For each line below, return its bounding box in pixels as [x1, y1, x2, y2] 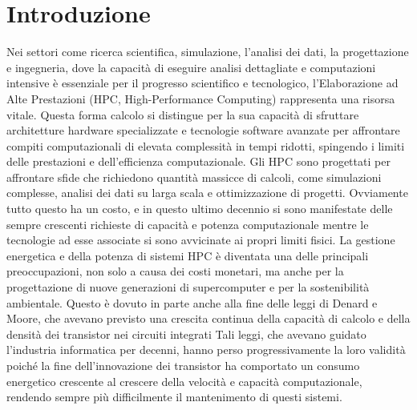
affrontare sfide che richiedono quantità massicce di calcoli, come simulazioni [6, 168, 382, 185]
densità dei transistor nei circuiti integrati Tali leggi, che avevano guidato [6, 325, 366, 342]
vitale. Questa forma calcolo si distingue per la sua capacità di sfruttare [6, 106, 359, 123]
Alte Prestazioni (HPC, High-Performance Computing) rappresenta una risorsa [6, 90, 395, 107]
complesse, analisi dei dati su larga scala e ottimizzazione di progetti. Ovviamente [6, 184, 408, 201]
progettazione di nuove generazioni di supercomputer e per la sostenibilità [6, 279, 370, 295]
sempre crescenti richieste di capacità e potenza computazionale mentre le [6, 215, 369, 232]
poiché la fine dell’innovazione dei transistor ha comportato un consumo [6, 357, 360, 373]
